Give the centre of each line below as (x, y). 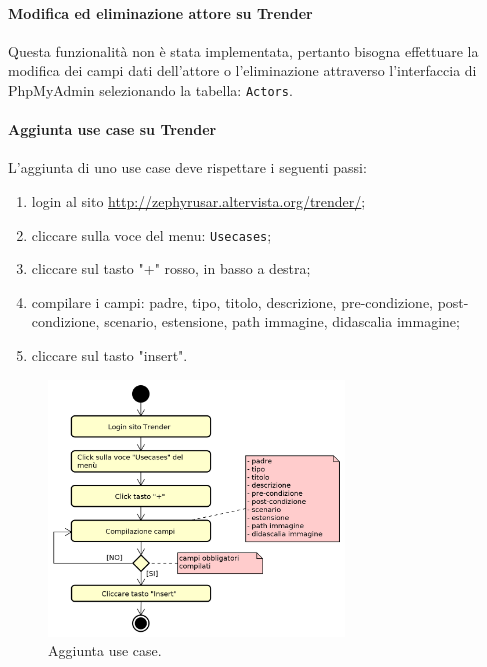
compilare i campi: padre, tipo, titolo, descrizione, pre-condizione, (232, 301)
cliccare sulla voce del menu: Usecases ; (151, 234)
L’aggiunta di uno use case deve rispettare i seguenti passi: (187, 167)
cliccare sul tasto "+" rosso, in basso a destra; (171, 268)
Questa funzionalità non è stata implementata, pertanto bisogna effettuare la (243, 50)
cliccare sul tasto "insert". (109, 355)
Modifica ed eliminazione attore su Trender (160, 12)
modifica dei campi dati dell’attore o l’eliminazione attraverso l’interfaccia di (242, 70)
